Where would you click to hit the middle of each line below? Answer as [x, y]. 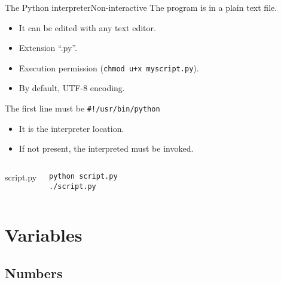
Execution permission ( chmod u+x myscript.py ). [109, 67]
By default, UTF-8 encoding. [72, 88]
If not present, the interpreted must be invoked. [106, 148]
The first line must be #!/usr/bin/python [83, 108]
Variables [44, 235]
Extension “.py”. [48, 48]
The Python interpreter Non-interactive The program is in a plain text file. [141, 7]
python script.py [83, 176]
